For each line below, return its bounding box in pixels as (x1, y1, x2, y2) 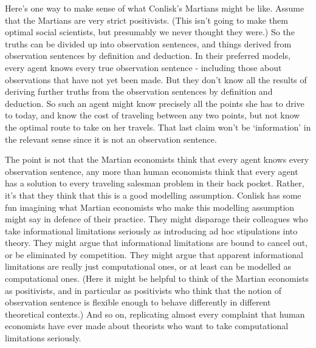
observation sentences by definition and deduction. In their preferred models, (5, 49, 290, 62)
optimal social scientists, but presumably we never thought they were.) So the (5, 26, 295, 38)
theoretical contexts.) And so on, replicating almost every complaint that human (5, 307, 305, 320)
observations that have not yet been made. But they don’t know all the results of (5, 73, 307, 86)
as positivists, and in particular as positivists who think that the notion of (5, 284, 281, 296)
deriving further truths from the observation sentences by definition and (5, 85, 273, 98)
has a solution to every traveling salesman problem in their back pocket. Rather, (5, 177, 304, 189)
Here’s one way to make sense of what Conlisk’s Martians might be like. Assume (5, 2, 304, 14)
